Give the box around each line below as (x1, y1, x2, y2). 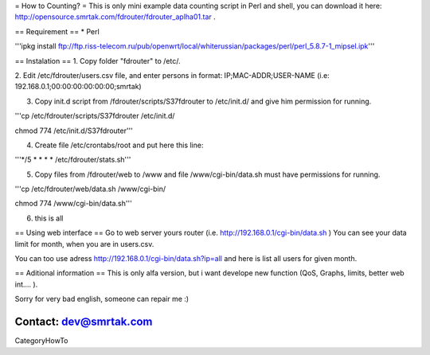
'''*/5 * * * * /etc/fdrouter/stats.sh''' (14, 155, 131, 165)
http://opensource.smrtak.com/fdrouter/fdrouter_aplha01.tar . (14, 12, 217, 21)
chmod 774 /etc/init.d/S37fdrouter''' (14, 126, 133, 135)
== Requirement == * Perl (14, 26, 100, 36)
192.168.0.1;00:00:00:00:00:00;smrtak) (14, 82, 143, 92)
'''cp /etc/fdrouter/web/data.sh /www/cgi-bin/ (14, 184, 166, 194)
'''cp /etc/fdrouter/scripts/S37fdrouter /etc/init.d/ (14, 111, 175, 121)
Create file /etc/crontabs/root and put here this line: (34, 140, 204, 150)
